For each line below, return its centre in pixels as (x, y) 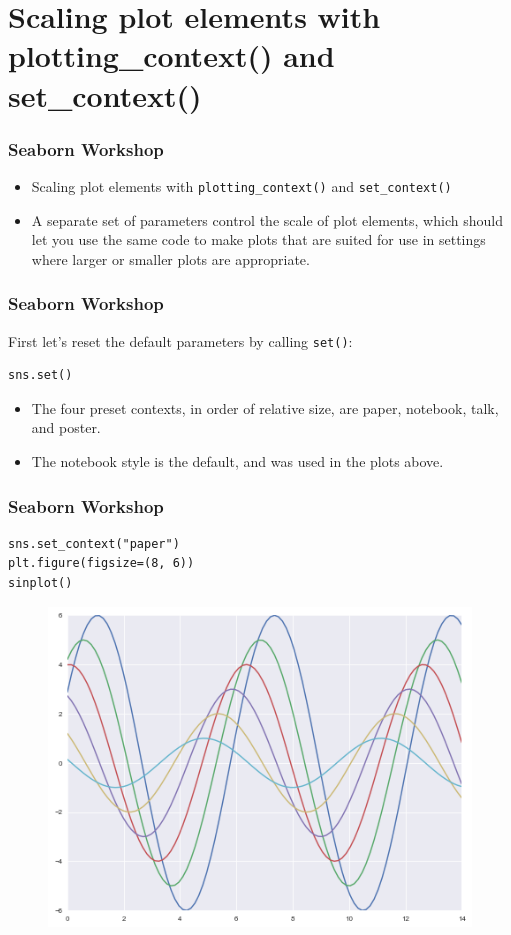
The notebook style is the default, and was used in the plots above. (237, 461)
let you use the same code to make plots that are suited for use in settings (258, 239)
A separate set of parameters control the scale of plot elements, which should (267, 219)
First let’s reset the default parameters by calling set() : (180, 340)
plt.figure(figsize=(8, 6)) (101, 563)
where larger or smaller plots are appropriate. (170, 258)
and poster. (66, 427)
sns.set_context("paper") (94, 543)
